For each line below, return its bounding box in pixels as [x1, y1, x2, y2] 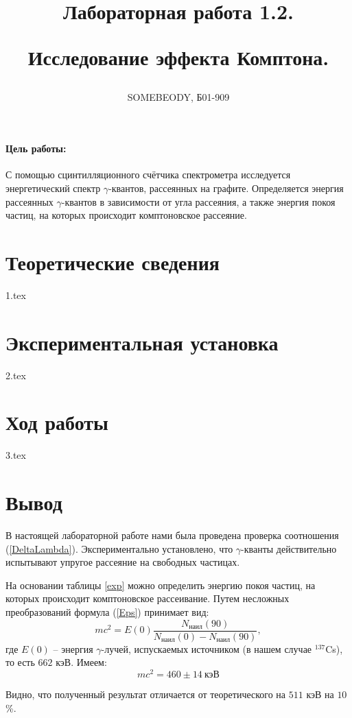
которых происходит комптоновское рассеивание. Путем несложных [5, 591, 290, 606]
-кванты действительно [241, 541, 337, 555]
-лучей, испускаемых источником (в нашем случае [101, 641, 312, 656]
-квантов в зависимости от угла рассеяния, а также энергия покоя [61, 194, 336, 208]
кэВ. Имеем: [56, 655, 107, 669]
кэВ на [306, 686, 334, 701]
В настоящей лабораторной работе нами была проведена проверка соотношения [5, 528, 339, 542]
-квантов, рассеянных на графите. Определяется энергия [108, 180, 344, 195]
